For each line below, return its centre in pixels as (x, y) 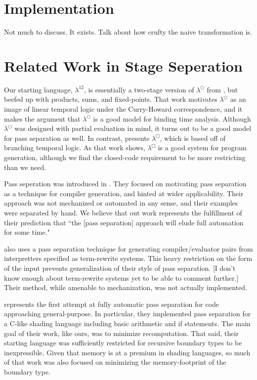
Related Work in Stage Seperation (123, 65)
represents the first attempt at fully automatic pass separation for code (112, 304)
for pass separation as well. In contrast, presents (77, 138)
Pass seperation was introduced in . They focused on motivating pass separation (125, 184)
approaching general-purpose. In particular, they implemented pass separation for (128, 314)
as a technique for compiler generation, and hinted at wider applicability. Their (124, 193)
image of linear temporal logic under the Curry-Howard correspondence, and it (123, 109)
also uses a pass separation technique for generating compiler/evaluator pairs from (128, 248)
